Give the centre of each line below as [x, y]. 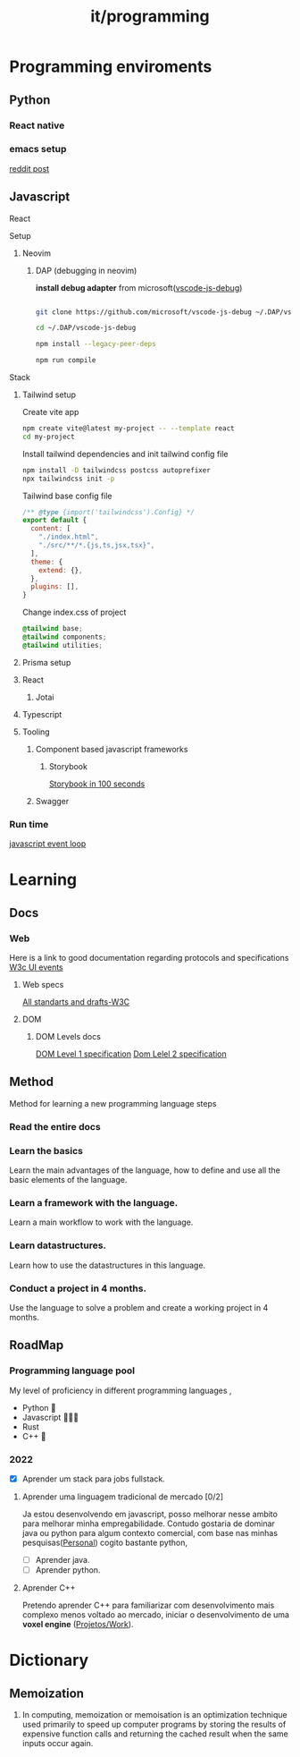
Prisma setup [46, 662]
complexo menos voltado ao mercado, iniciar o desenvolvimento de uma [156, 1615]
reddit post [29, 168]
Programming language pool [72, 1371]
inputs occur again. [58, 1744]
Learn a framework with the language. [94, 1202]
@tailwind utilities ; [62, 645]
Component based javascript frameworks [112, 749]
